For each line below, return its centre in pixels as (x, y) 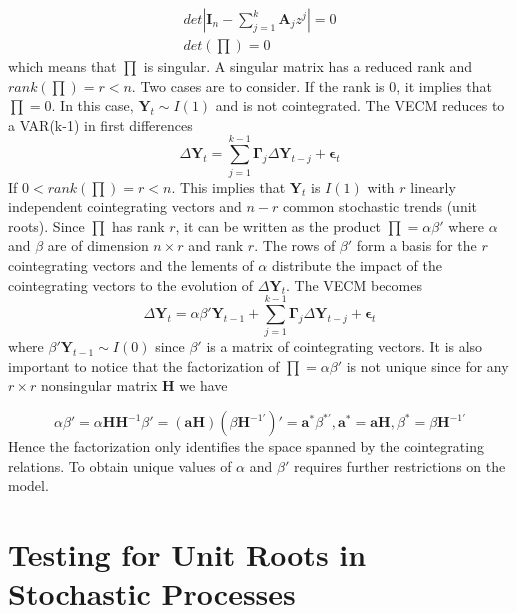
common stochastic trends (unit (380, 206)
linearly (433, 186)
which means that (62, 66)
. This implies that (228, 186)
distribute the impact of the (356, 264)
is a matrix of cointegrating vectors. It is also (344, 346)
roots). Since (46, 225)
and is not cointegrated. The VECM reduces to (360, 105)
